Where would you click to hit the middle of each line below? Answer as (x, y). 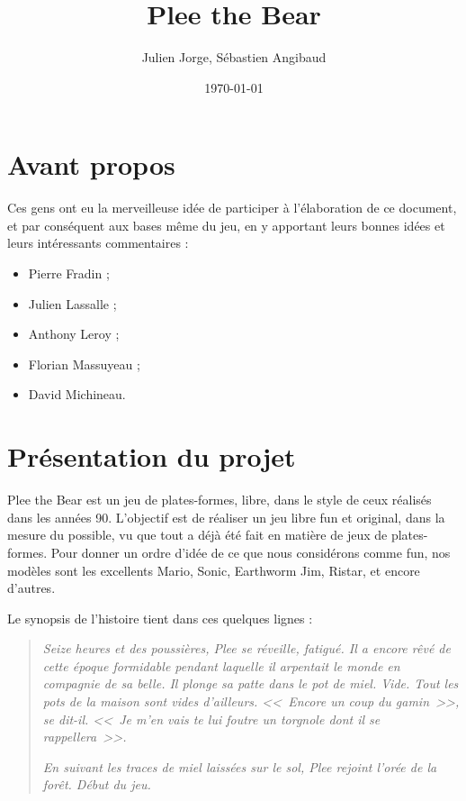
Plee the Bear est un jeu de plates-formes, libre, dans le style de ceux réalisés (220, 500)
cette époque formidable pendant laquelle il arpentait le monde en (221, 665)
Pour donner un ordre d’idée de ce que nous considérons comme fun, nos (251, 552)
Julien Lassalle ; (72, 303)
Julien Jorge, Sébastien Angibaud (234, 57)
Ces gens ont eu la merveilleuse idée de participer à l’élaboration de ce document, (232, 208)
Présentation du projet (152, 456)
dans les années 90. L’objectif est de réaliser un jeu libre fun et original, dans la (226, 517)
